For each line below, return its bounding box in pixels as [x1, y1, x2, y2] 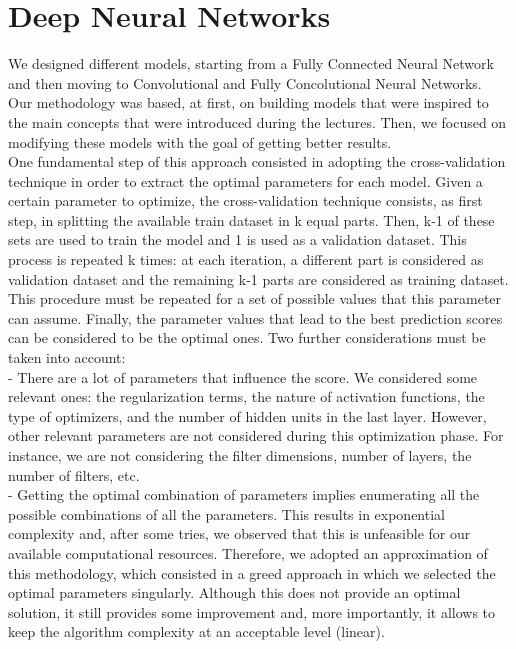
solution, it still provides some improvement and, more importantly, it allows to [8, 601, 496, 622]
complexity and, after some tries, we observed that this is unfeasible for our [8, 523, 471, 544]
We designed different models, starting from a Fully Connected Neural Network [8, 53, 494, 74]
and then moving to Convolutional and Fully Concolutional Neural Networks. [8, 72, 482, 93]
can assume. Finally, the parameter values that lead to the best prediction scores [8, 307, 503, 328]
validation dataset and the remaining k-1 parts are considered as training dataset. [8, 268, 509, 289]
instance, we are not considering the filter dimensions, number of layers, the [8, 445, 472, 465]
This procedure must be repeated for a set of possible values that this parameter [8, 288, 502, 309]
